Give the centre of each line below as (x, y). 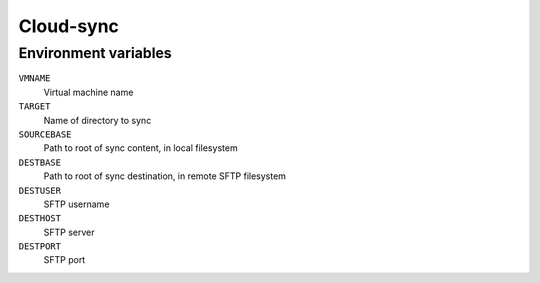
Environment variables (95, 53)
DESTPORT (40, 246)
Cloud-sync (69, 26)
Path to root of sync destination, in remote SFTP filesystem (165, 176)
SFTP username (76, 204)
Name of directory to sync (97, 120)
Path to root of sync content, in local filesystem (141, 148)
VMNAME (34, 78)
